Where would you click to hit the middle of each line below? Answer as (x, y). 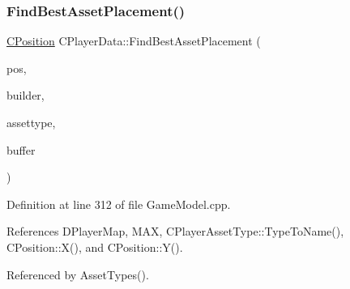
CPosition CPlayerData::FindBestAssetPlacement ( (134, 41)
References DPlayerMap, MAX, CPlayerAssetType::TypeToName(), (175, 231)
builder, (26, 95)
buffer (21, 149)
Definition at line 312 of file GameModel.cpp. (119, 204)
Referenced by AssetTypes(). (78, 274)
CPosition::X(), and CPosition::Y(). (95, 246)
